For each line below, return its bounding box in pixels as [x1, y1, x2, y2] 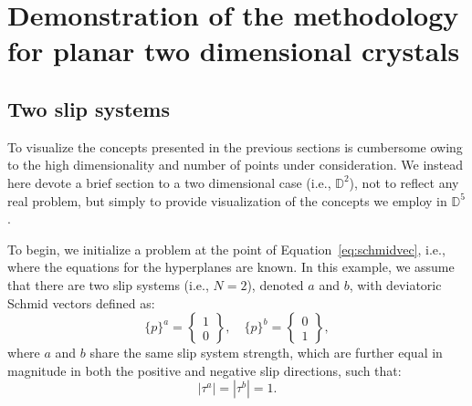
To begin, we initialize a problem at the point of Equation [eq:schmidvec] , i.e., [7, 239, 446, 258]
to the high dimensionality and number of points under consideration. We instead [7, 155, 464, 174]
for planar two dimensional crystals [7, 32, 460, 69]
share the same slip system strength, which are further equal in [89, 343, 443, 362]
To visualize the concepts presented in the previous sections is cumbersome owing [7, 137, 463, 156]
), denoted [246, 275, 304, 294]
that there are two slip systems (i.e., [7, 275, 209, 294]
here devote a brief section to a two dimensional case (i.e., [7, 172, 331, 192]
